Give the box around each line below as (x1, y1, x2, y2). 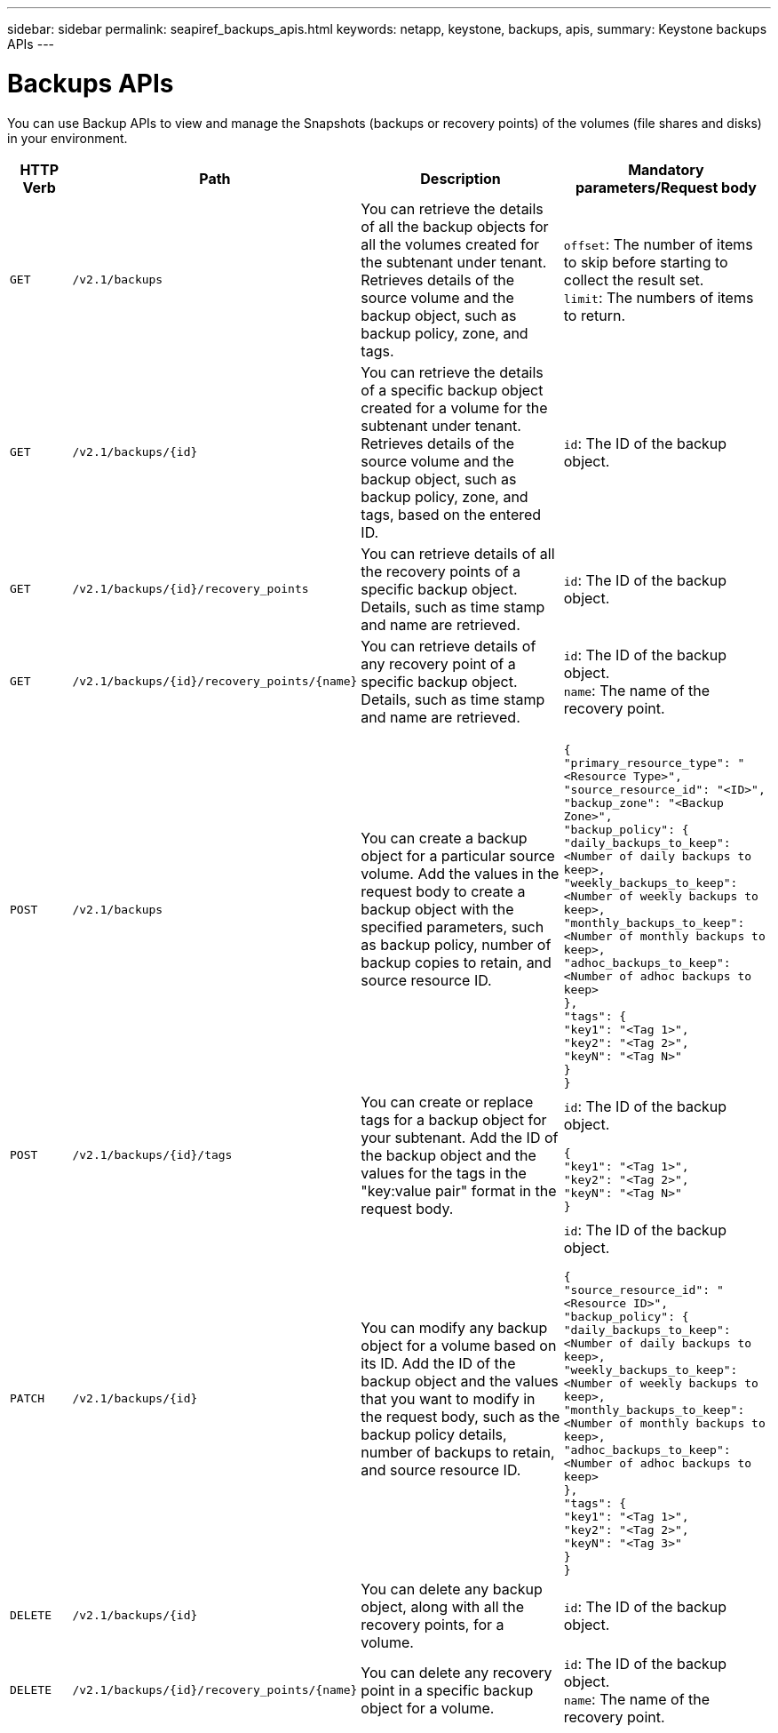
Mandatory (628, 160, 704, 179)
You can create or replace (361, 1092, 534, 1111)
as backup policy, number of (361, 936, 552, 954)
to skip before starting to (563, 252, 728, 271)
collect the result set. (563, 270, 704, 289)
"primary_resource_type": (563, 755, 731, 770)
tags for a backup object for (361, 1110, 547, 1129)
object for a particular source (361, 847, 555, 865)
